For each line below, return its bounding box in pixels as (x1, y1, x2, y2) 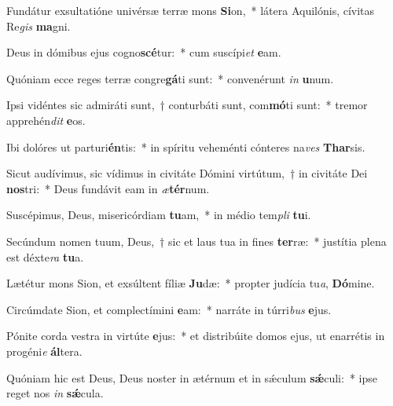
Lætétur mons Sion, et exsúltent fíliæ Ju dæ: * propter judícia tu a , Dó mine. (6, 275, 375, 291)
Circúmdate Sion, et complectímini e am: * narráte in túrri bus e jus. (6, 301, 332, 317)
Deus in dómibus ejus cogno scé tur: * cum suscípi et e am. (6, 44, 281, 60)
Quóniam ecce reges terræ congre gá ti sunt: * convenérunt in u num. (6, 70, 334, 86)
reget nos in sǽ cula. (6, 385, 104, 401)
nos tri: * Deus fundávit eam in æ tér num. (6, 180, 210, 196)
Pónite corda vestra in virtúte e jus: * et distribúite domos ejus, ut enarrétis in (6, 327, 385, 344)
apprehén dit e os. (6, 112, 86, 128)
